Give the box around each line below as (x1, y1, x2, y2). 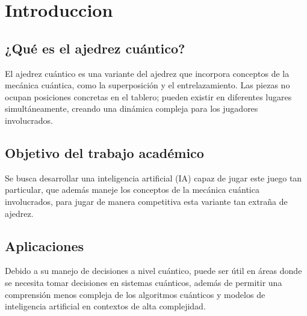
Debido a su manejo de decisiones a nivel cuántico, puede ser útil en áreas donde (5, 264, 302, 277)
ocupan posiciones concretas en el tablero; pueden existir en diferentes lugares (5, 90, 292, 103)
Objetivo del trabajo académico (5, 143, 204, 162)
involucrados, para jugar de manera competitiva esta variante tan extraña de (5, 195, 288, 207)
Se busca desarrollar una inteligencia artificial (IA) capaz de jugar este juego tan (5, 171, 302, 184)
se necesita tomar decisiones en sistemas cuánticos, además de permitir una (5, 276, 282, 288)
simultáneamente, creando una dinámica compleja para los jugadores (5, 102, 258, 115)
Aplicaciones (5, 236, 84, 255)
